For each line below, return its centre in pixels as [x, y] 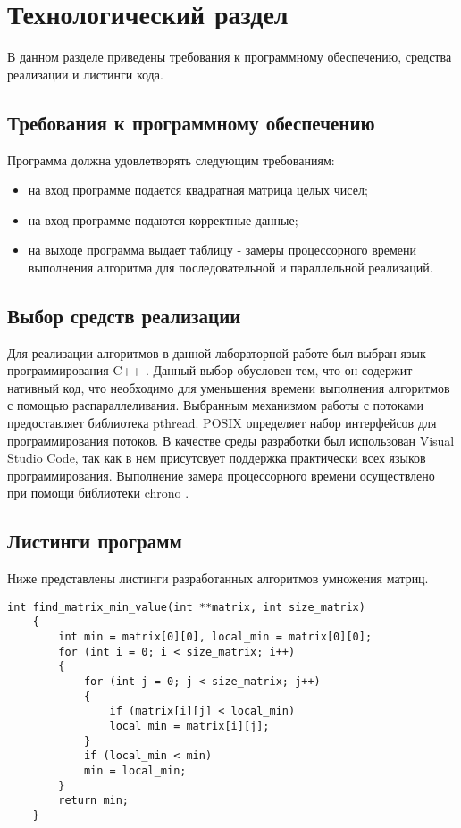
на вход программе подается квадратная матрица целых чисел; [198, 190]
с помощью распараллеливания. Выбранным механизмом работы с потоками [215, 405]
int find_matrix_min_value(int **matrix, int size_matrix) [186, 607]
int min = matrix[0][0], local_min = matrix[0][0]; [215, 637]
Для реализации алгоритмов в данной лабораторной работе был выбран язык [217, 352]
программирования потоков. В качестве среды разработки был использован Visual [231, 440]
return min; [94, 801]
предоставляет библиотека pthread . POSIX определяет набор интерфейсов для [222, 423]
